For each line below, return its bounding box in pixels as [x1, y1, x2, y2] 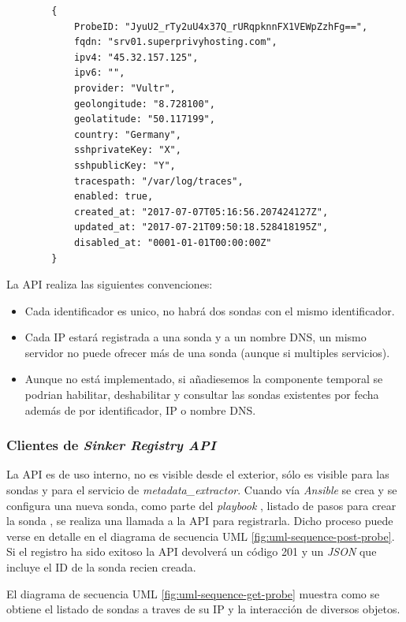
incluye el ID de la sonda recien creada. [6, 559, 196, 575]
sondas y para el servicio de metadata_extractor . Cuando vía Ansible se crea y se [6, 482, 397, 498]
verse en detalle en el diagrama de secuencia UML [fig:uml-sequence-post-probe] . [6, 527, 395, 544]
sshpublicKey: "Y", [73, 159, 176, 171]
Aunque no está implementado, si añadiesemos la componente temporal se [24, 371, 383, 387]
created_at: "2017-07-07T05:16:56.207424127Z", [73, 206, 329, 218]
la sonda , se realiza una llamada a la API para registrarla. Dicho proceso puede [6, 512, 393, 529]
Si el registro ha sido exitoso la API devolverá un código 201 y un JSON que [6, 543, 377, 560]
